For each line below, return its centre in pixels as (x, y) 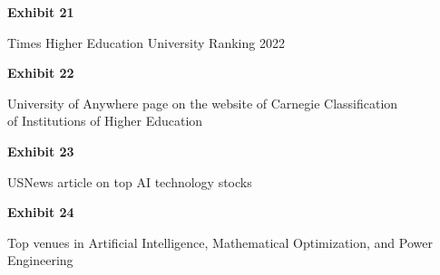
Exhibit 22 (41, 73)
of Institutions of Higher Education (105, 121)
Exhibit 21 (41, 12)
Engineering (40, 260)
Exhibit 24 (41, 212)
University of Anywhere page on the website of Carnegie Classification (203, 103)
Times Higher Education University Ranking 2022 (146, 42)
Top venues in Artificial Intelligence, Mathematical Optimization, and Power (220, 242)
